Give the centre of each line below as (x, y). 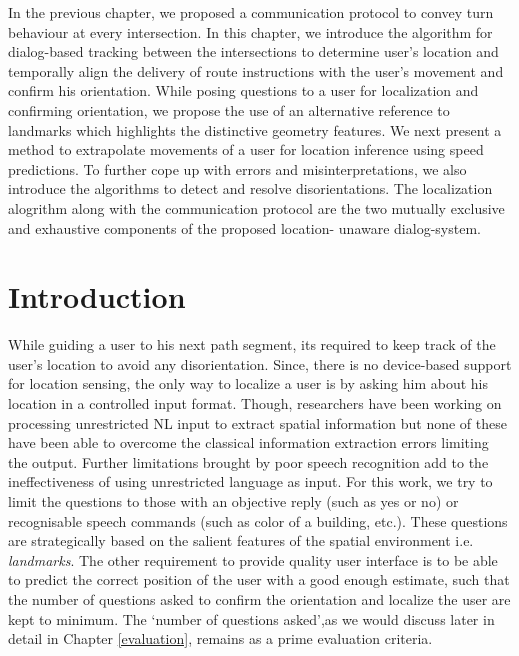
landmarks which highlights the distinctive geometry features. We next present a (255, 129)
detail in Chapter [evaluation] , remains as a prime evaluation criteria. (220, 638)
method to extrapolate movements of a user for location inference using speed (246, 149)
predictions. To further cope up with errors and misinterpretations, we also (237, 168)
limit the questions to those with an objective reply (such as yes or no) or (233, 501)
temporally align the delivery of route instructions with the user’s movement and (256, 70)
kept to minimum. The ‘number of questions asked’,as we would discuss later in (251, 618)
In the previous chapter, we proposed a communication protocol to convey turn (251, 12)
